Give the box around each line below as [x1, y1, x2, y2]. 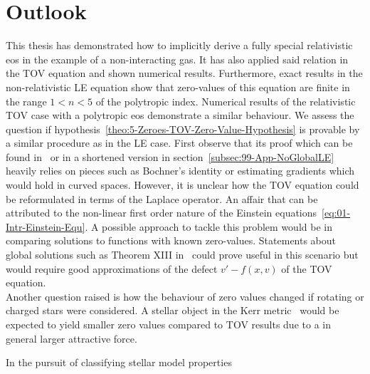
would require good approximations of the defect [6, 261, 218, 276]
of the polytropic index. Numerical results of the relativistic [95, 93, 356, 108]
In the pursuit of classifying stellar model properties [6, 355, 232, 370]
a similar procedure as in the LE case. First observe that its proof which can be [6, 135, 353, 150]
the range [6, 93, 47, 108]
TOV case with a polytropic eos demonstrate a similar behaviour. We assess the [6, 108, 354, 123]
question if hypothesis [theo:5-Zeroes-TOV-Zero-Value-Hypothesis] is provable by [6, 121, 360, 136]
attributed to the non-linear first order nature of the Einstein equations [6, 205, 317, 220]
